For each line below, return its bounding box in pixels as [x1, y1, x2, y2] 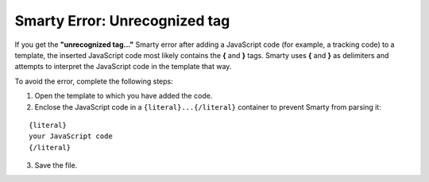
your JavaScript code [29, 132, 113, 141]
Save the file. [34, 161, 78, 170]
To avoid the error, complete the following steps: [14, 76, 174, 86]
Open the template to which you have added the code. [34, 91, 213, 101]
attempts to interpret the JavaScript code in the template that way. [14, 62, 232, 72]
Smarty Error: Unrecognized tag [14, 12, 230, 29]
